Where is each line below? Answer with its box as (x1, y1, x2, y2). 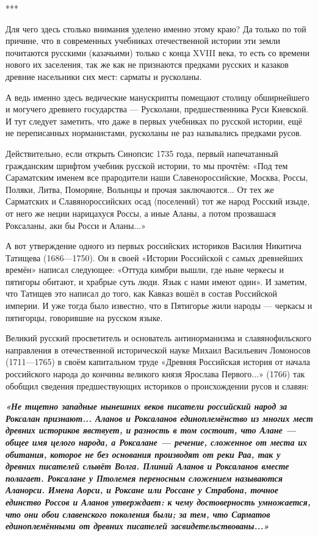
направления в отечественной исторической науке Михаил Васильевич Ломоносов (5, 343, 311, 356)
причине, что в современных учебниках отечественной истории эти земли (5, 34, 280, 47)
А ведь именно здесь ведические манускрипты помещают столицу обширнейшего (5, 90, 309, 103)
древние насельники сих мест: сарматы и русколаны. (5, 70, 202, 82)
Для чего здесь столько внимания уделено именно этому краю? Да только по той (5, 22, 306, 35)
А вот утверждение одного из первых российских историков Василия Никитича (5, 239, 302, 252)
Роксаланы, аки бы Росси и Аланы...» (5, 219, 146, 231)
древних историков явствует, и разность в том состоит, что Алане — (5, 424, 297, 436)
